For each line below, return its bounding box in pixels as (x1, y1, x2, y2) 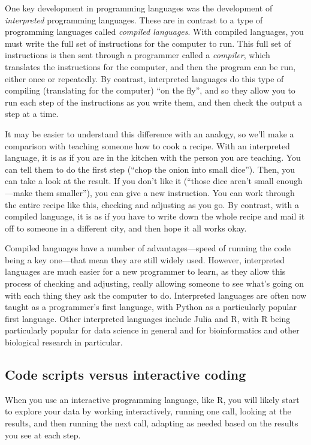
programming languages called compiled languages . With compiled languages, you (5, 25, 304, 38)
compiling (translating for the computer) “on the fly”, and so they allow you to (5, 84, 295, 97)
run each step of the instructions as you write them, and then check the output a (5, 95, 303, 108)
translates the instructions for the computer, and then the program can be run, (5, 60, 296, 73)
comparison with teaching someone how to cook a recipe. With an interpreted (5, 139, 290, 152)
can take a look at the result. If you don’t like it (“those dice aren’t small (5, 175, 274, 187)
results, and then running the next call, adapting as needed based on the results (5, 417, 298, 429)
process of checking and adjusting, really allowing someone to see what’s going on (5, 277, 304, 290)
